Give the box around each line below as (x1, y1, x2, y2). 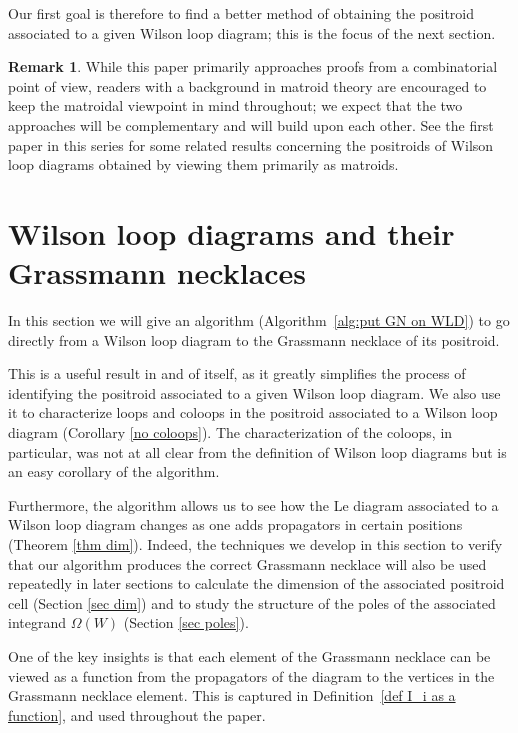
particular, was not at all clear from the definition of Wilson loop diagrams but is (8, 441, 507, 462)
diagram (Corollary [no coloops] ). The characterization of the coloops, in (8, 422, 453, 443)
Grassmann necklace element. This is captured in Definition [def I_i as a (8, 685, 456, 706)
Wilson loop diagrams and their (8, 212, 455, 253)
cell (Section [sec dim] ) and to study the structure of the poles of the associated (8, 592, 496, 613)
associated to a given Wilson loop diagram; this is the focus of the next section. (8, 22, 496, 43)
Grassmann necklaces (8, 252, 307, 293)
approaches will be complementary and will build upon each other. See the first (8, 114, 494, 135)
